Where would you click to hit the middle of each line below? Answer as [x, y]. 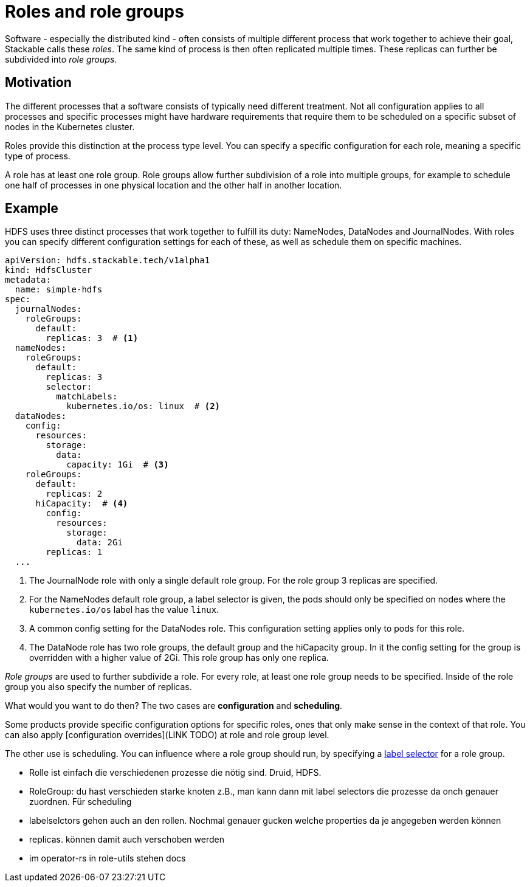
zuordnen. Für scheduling [81, 802]
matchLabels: [87, 397]
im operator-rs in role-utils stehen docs [108, 858]
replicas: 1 [74, 552]
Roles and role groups [95, 12]
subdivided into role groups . [61, 59]
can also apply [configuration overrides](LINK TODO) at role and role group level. [167, 735]
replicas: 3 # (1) [92, 338]
